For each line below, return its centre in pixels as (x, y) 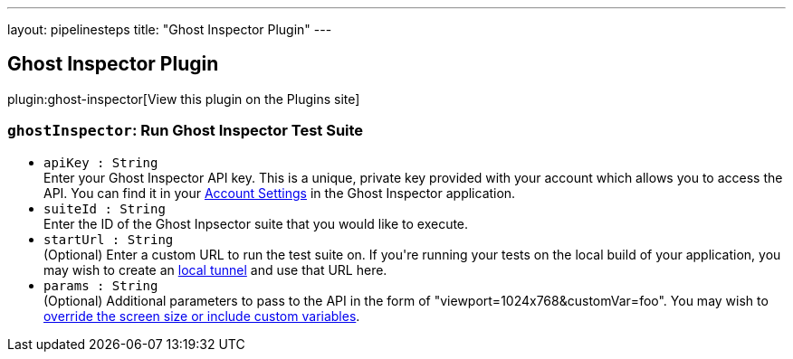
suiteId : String (105, 208)
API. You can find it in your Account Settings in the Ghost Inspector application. (280, 193)
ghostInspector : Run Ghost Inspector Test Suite (186, 131)
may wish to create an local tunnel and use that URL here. (215, 269)
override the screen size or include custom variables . (202, 316)
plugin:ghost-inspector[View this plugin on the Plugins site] (184, 99)
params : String (101, 285)
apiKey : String (101, 162)
